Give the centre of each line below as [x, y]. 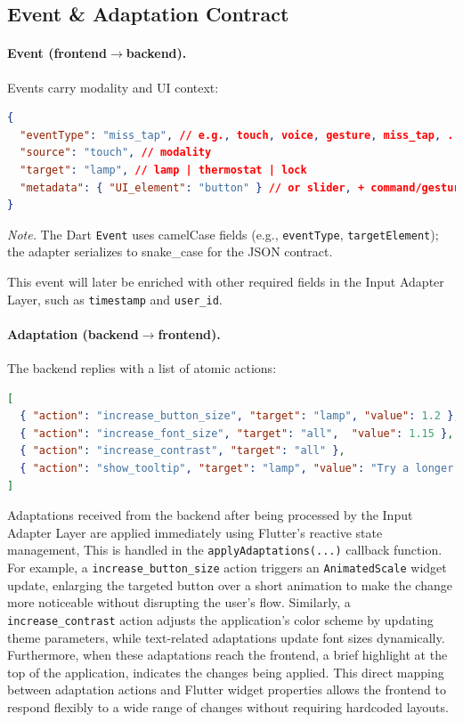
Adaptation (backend [73, 333]
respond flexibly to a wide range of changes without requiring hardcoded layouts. [228, 706]
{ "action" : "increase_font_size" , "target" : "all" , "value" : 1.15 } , [237, 433]
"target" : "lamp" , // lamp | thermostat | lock [163, 170]
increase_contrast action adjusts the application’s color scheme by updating [220, 619]
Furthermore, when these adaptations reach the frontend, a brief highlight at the [227, 655]
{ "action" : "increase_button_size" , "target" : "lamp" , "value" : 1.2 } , [240, 416]
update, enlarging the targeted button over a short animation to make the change [230, 584]
